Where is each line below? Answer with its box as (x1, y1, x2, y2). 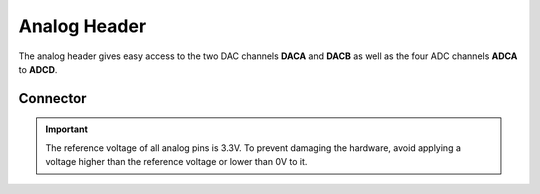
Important (45, 123, 89, 135)
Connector (18, 90, 87, 107)
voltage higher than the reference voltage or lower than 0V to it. (45, 156, 308, 168)
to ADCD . (18, 63, 58, 75)
